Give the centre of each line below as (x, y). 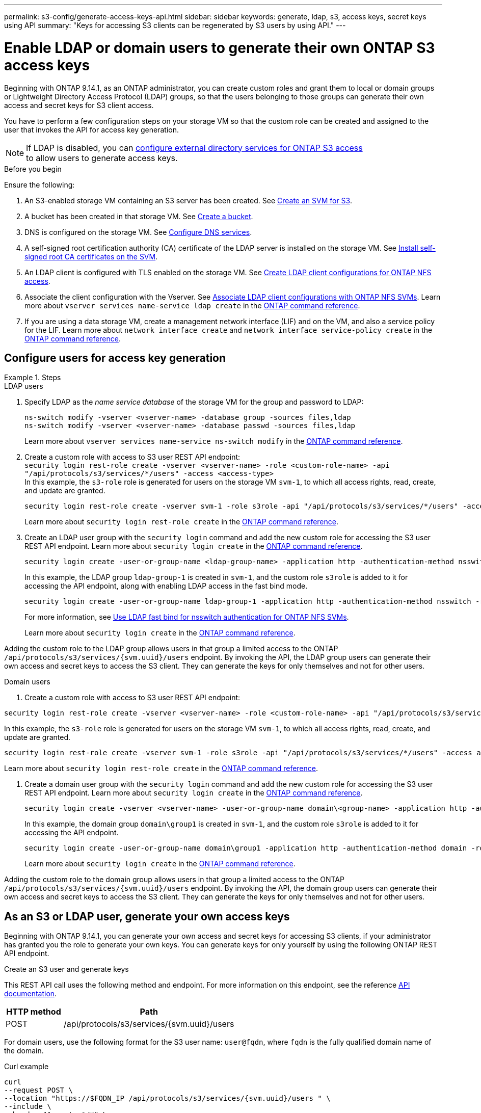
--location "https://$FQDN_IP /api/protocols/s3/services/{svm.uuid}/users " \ (167, 1098)
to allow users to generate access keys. (102, 158)
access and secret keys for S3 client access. (79, 105)
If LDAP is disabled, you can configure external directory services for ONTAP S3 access (194, 148)
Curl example (26, 1067)
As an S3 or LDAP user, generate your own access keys (147, 916)
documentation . (31, 994)
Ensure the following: (39, 184)
